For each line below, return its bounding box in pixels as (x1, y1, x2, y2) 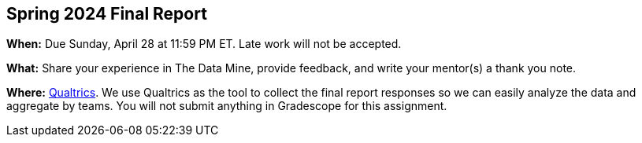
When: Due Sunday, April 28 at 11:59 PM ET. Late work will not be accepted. (6, 37, 402, 51)
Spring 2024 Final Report (6, 4, 207, 24)
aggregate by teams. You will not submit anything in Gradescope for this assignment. (6, 99, 447, 113)
